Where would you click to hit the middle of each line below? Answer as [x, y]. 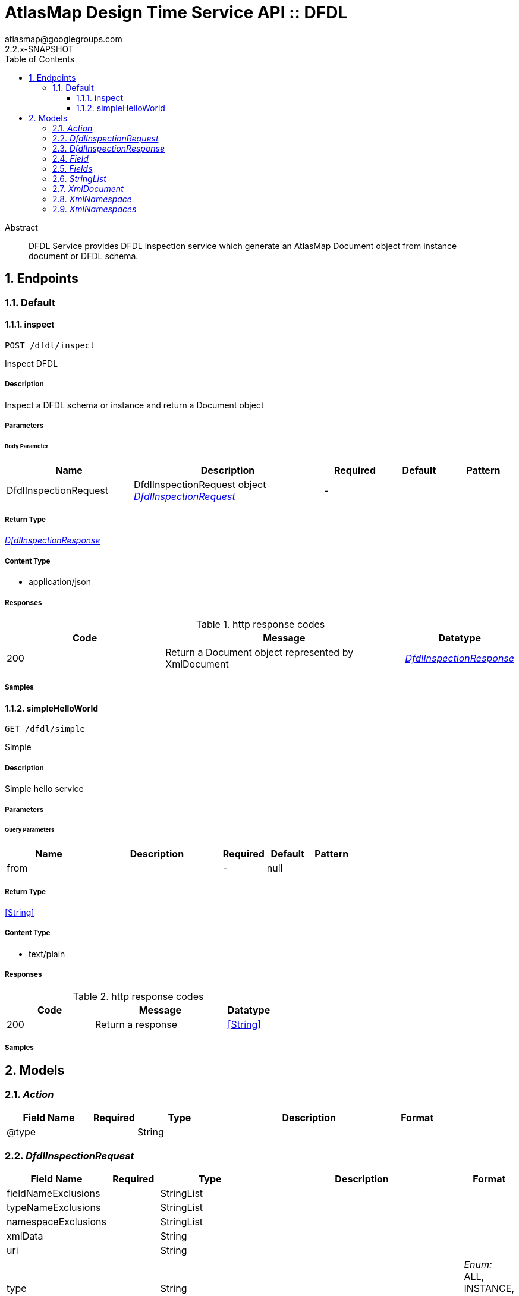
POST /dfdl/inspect [50, 345]
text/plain [47, 954]
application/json [60, 582]
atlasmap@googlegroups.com [64, 39]
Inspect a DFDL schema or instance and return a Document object [134, 405]
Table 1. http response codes [260, 625]
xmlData [25, 1236]
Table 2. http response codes [138, 996]
